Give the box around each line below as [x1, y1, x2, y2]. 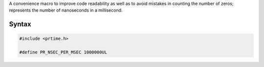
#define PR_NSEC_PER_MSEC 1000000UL [19, 50, 108, 55]
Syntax [9, 20, 31, 29]
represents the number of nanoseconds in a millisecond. [9, 7, 123, 13]
